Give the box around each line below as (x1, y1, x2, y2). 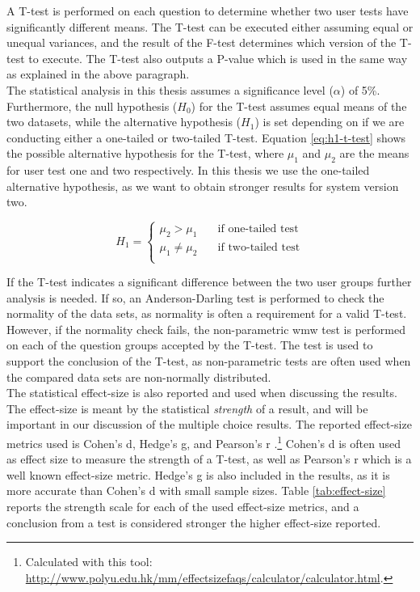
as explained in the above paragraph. (6, 66, 190, 82)
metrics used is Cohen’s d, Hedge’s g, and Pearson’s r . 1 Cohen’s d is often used (6, 433, 401, 451)
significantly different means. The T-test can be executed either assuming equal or (6, 18, 414, 35)
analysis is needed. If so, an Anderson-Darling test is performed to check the (6, 289, 384, 306)
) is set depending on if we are (254, 113, 405, 130)
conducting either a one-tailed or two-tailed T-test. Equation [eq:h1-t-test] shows (6, 129, 406, 146)
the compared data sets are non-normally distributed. (6, 368, 271, 385)
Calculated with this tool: (25, 553, 153, 570)
